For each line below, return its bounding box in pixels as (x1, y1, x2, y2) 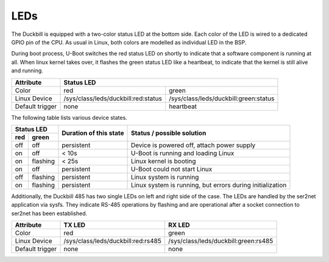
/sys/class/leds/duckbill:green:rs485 (168, 237, 274, 246)
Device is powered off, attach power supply (130, 140, 256, 149)
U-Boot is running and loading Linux (130, 149, 235, 157)
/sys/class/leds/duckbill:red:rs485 (63, 237, 161, 246)
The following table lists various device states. (11, 114, 127, 121)
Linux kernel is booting (130, 157, 196, 165)
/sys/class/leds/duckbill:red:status (63, 94, 163, 103)
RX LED (168, 221, 190, 229)
